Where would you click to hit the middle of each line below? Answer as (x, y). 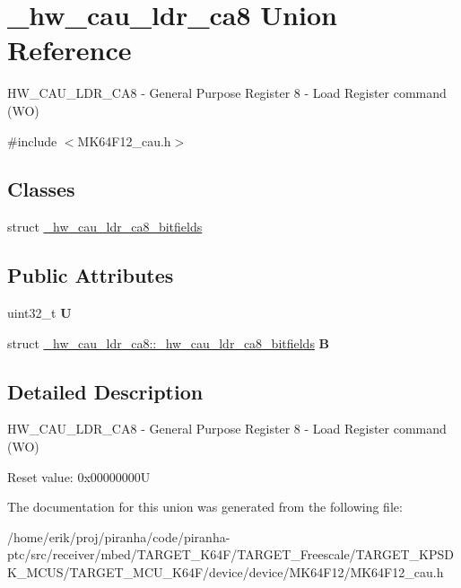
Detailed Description (105, 391)
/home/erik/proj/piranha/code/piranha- (119, 536)
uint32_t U (39, 313)
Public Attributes (91, 275)
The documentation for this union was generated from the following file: (205, 507)
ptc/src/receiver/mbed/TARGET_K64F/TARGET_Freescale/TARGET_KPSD (230, 554)
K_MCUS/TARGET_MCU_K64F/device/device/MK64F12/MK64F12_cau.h (226, 572)
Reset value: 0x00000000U (79, 476)
